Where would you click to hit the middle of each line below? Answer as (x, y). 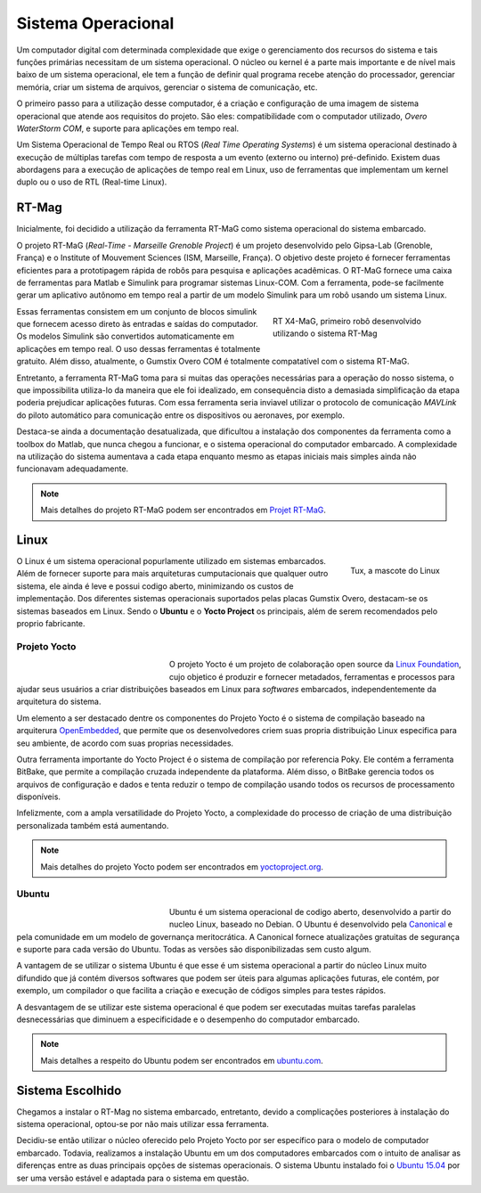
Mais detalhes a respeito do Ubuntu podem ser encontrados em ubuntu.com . (182, 1060)
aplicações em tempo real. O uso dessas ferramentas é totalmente (139, 348)
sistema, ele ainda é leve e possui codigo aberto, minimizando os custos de (155, 586)
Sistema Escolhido (69, 1090)
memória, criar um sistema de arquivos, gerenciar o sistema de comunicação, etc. (167, 87)
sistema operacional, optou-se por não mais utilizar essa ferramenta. (143, 1124)
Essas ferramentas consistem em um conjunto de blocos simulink (137, 311)
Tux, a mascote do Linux (395, 570)
